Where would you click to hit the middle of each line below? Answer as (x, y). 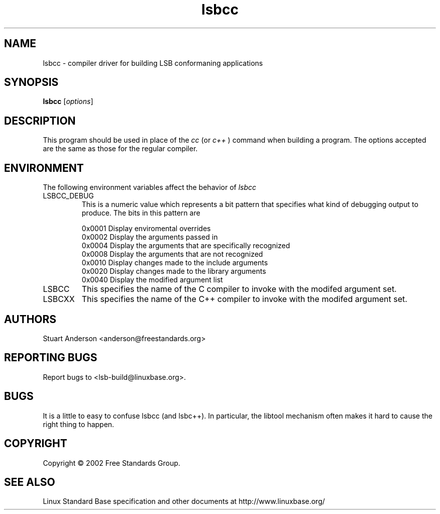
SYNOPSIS (31, 82)
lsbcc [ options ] (68, 101)
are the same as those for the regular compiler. (120, 149)
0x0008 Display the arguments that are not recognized (172, 254)
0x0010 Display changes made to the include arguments (175, 263)
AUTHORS (30, 319)
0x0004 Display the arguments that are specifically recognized (186, 246)
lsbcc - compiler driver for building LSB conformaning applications (153, 63)
